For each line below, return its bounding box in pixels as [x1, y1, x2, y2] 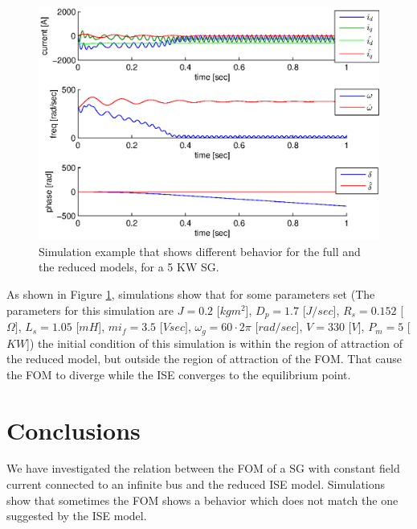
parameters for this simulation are [6, 301, 174, 318]
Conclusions [6, 413, 141, 446]
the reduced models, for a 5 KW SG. [39, 258, 219, 275]
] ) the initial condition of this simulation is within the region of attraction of [27, 334, 403, 351]
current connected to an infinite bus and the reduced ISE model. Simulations [6, 476, 386, 493]
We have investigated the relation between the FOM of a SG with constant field [6, 460, 400, 477]
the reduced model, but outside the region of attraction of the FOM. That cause [6, 350, 403, 367]
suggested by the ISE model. [6, 507, 147, 524]
